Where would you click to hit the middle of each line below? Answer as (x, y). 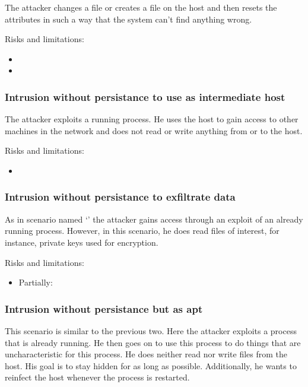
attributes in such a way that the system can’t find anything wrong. (128, 19)
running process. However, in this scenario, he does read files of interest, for (142, 231)
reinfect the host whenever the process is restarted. (97, 377)
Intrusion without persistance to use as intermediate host (145, 96)
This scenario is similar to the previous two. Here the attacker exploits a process (151, 330)
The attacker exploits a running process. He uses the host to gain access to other (152, 119)
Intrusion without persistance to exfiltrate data (120, 197)
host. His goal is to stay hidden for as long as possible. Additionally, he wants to (151, 365)
